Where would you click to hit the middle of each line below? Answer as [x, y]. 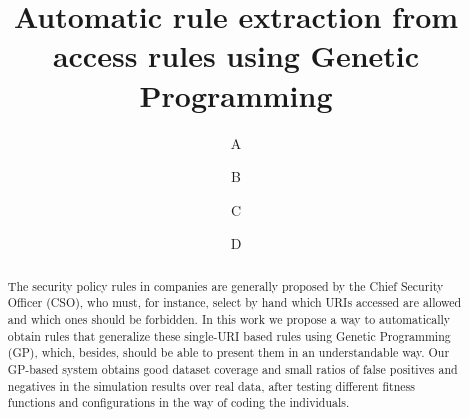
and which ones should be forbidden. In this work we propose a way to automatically [229, 318]
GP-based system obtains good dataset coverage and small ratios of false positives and [232, 368]
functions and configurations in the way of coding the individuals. [178, 402]
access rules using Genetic [236, 55]
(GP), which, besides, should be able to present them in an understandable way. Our [228, 352]
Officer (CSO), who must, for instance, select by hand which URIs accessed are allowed [234, 302]
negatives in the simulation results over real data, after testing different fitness [211, 385]
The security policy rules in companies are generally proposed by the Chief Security [225, 285]
